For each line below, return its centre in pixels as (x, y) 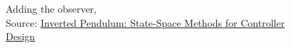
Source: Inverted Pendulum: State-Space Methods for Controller (145, 22)
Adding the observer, (51, 8)
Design (21, 36)
